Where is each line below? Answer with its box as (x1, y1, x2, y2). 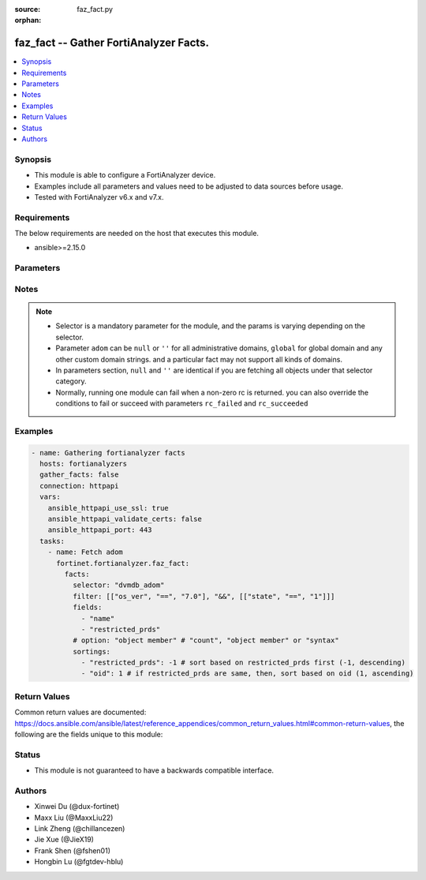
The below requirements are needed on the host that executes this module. (14, 229, 260, 238)
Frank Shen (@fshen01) (34, 845, 110, 856)
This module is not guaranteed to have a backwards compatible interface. (34, 766, 275, 775)
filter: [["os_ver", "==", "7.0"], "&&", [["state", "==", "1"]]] (72, 592, 335, 601)
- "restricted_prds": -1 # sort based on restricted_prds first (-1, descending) (80, 658, 406, 667)
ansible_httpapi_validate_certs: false (47, 515, 203, 524)
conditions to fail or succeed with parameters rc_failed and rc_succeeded (55, 399, 308, 408)
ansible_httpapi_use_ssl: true (47, 504, 169, 512)
